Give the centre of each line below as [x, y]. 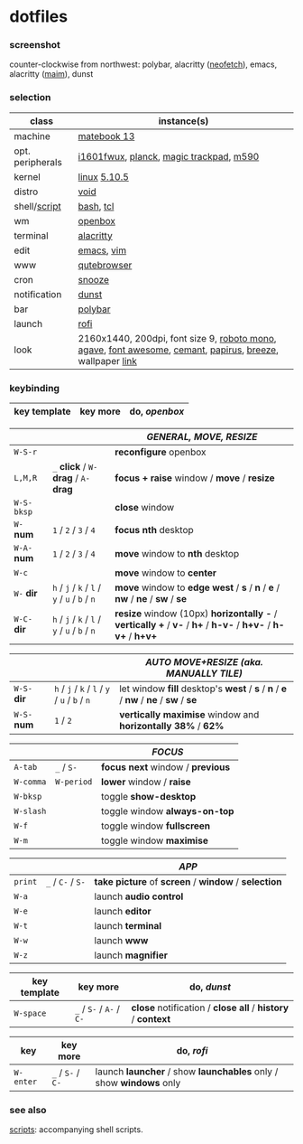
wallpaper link [108, 361]
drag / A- [71, 478]
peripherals [38, 162]
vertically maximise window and [189, 715]
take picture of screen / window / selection [188, 882]
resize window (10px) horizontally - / [196, 614]
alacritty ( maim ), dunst [51, 74]
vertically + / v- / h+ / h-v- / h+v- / [193, 625]
